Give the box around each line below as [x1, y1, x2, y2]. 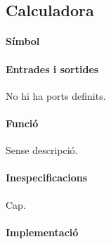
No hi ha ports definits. [6, 88, 106, 103]
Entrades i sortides [6, 61, 99, 76]
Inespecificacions [6, 170, 88, 185]
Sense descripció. [6, 143, 78, 158]
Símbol [6, 34, 40, 49]
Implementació [6, 224, 79, 239]
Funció [6, 115, 39, 130]
